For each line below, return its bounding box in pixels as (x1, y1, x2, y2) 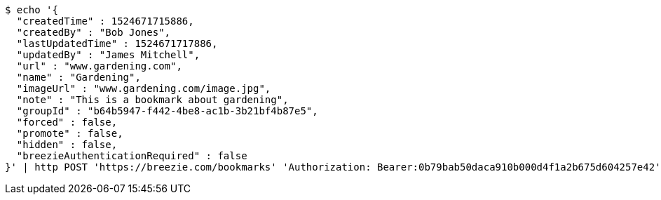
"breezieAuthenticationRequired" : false (16, 150, 247, 161)
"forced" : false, (16, 116, 118, 128)
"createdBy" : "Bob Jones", (16, 27, 171, 38)
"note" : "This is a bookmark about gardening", (16, 94, 289, 105)
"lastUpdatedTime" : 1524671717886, (16, 38, 218, 49)
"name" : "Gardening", (16, 72, 141, 83)
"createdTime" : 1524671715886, (16, 15, 194, 27)
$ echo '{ (5, 4, 58, 15)
